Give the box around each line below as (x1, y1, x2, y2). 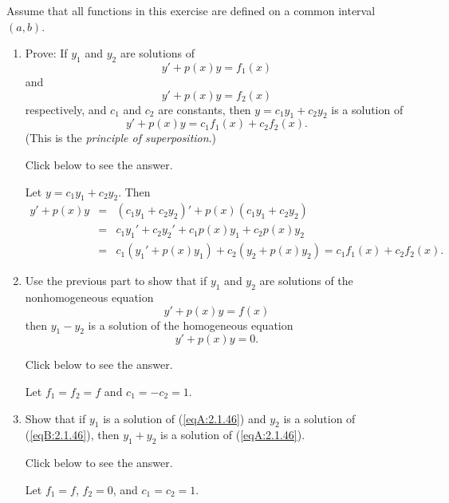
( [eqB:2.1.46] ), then (25, 426, 120, 443)
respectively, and (25, 101, 107, 117)
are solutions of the (259, 272, 353, 289)
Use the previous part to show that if (25, 272, 207, 289)
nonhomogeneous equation (25, 289, 154, 306)
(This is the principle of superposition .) (25, 129, 216, 146)
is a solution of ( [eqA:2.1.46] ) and (103, 410, 266, 426)
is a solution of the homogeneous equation (88, 316, 293, 333)
